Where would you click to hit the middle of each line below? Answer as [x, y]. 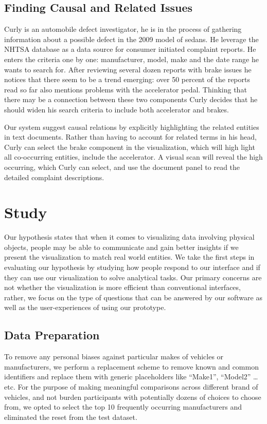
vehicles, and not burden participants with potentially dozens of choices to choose [133, 397]
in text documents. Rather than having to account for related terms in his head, [130, 137]
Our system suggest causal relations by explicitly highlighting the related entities [132, 127]
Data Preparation [52, 335]
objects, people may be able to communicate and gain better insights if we [121, 247]
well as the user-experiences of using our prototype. [85, 307]
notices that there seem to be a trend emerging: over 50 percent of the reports [127, 79]
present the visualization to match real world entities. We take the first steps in [129, 257]
